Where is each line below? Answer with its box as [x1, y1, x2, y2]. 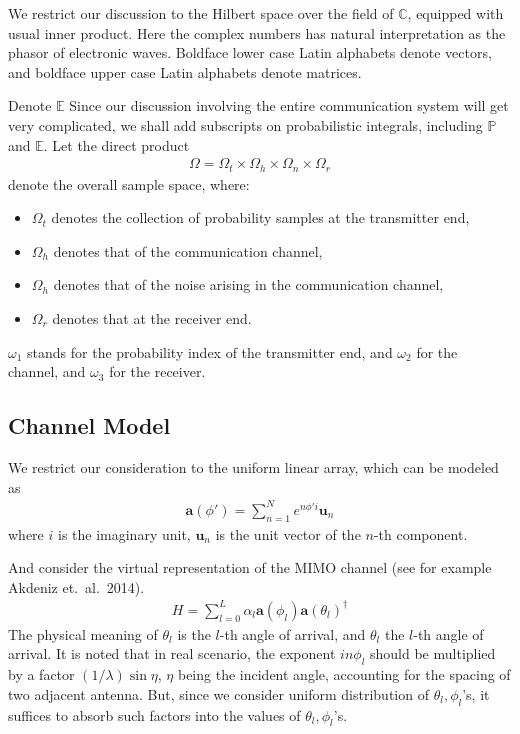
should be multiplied [370, 643, 496, 664]
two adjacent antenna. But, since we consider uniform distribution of [8, 683, 429, 704]
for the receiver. [109, 361, 206, 382]
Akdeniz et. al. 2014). [8, 576, 145, 597]
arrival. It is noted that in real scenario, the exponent [8, 643, 336, 664]
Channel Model [8, 410, 171, 441]
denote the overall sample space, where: [8, 173, 250, 194]
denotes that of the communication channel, [53, 240, 323, 261]
